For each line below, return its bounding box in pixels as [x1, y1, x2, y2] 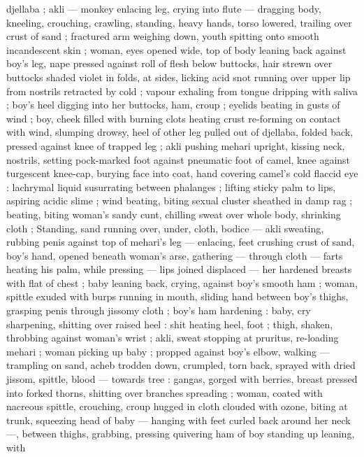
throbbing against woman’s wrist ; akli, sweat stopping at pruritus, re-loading [6, 330, 339, 345]
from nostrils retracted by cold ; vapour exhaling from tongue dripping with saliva [6, 83, 358, 98]
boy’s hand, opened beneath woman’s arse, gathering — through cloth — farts [6, 248, 343, 262]
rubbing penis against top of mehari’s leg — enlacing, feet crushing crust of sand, [6, 234, 355, 249]
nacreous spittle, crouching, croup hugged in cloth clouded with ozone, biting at [6, 399, 348, 414]
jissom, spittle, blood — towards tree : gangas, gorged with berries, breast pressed [6, 372, 358, 386]
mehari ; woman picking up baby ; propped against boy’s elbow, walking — [6, 344, 330, 358]
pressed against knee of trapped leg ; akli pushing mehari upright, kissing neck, [6, 138, 345, 153]
